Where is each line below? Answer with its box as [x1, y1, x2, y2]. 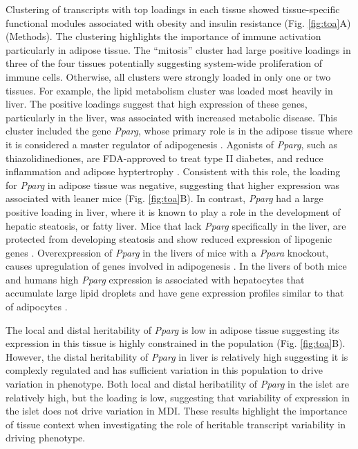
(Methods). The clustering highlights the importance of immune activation [6, 29, 321, 43]
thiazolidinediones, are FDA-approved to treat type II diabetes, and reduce [6, 150, 323, 165]
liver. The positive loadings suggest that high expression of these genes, [6, 97, 308, 111]
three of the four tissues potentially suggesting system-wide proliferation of [6, 56, 323, 70]
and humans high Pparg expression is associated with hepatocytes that [6, 272, 305, 286]
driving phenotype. [6, 430, 86, 445]
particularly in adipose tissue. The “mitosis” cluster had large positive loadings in [6, 42, 351, 57]
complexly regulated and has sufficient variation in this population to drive [6, 363, 323, 377]
